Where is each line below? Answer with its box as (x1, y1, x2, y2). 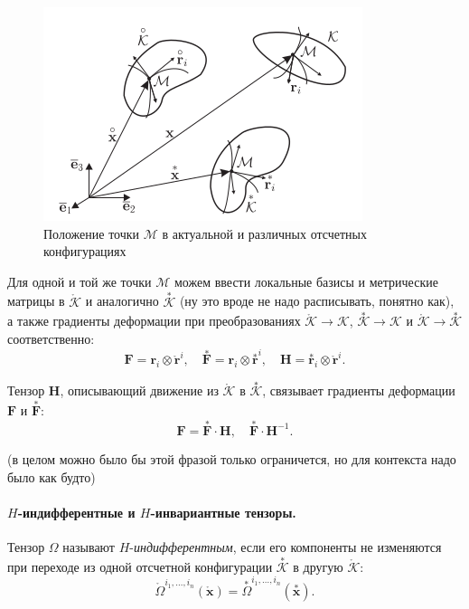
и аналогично (85, 291, 159, 310)
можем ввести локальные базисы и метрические (174, 271, 438, 290)
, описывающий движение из (60, 381, 219, 400)
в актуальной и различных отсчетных (162, 224, 367, 243)
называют (62, 537, 115, 556)
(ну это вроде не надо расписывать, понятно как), (179, 291, 455, 310)
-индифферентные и (17, 502, 136, 521)
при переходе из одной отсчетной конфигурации (7, 557, 273, 576)
